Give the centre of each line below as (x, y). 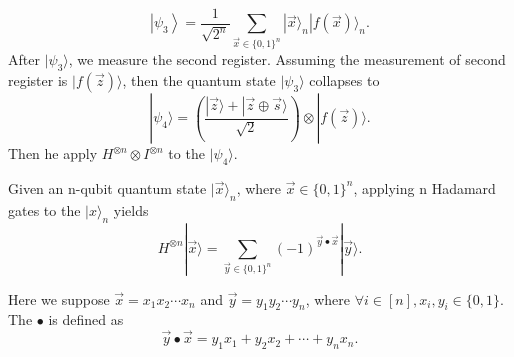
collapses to (344, 80)
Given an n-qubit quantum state (107, 187)
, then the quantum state (199, 80)
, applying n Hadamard (424, 187)
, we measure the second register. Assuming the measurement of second (287, 59)
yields (131, 209)
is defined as (86, 319)
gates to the (44, 209)
